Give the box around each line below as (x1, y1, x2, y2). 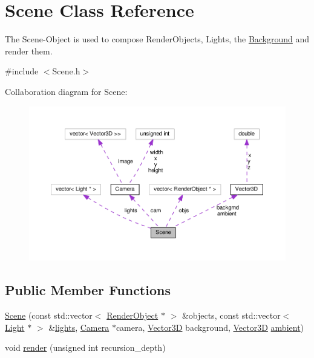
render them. (5, 44, 53, 57)
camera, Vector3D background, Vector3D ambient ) (116, 321, 304, 333)
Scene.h (52, 65, 80, 77)
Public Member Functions (5, 281, 171, 299)
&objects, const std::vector (182, 309, 281, 322)
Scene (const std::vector (5, 309, 93, 322)
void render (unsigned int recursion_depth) (5, 341, 166, 354)
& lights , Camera (48, 321, 110, 333)
